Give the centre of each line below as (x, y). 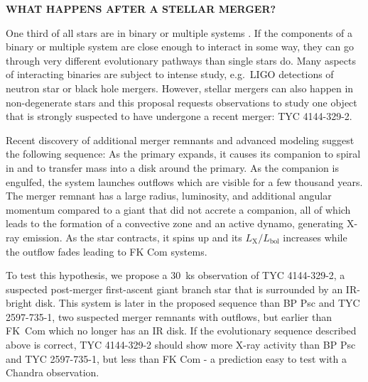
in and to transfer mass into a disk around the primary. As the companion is (172, 167)
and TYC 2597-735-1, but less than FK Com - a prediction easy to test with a (176, 358)
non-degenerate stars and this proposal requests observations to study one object (182, 102)
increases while (315, 237)
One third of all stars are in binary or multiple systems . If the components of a (179, 32)
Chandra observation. (53, 372)
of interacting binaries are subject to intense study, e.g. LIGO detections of (170, 74)
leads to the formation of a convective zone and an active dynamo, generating (175, 223)
